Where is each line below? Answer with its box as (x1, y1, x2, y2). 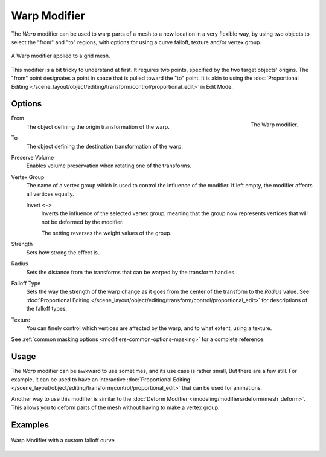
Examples (11, 420, 50, 430)
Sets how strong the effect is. (26, 248, 100, 256)
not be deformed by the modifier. (41, 218, 124, 225)
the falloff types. (26, 305, 68, 313)
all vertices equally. (26, 190, 75, 198)
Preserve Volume (11, 154, 54, 161)
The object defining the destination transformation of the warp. (26, 143, 184, 150)
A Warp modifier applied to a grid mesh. (11, 52, 111, 60)
